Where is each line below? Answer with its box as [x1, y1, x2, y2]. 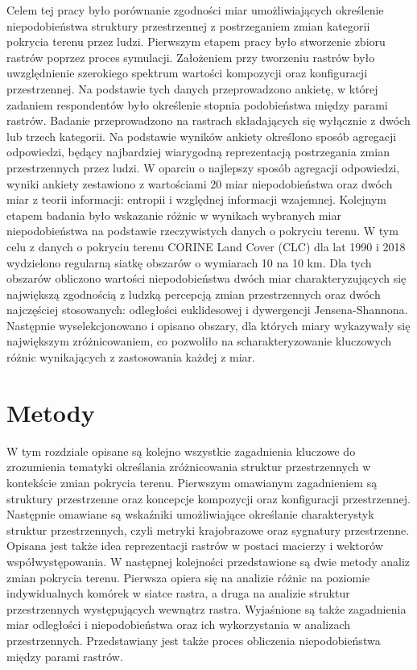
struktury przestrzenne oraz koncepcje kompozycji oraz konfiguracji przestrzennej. [6, 490, 411, 507]
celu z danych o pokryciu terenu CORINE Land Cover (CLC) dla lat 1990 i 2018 [6, 238, 406, 254]
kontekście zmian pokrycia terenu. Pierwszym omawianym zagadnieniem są [6, 474, 378, 490]
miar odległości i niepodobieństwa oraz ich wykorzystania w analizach [6, 616, 350, 633]
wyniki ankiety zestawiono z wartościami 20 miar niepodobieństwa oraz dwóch [6, 175, 393, 192]
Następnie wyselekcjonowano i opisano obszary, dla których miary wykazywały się [6, 316, 411, 333]
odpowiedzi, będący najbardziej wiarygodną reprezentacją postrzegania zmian [6, 143, 390, 160]
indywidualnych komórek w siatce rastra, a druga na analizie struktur [6, 585, 350, 602]
